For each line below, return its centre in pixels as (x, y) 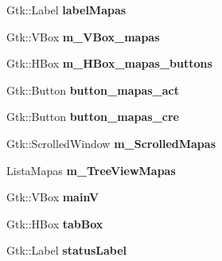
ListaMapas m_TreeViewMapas (91, 170)
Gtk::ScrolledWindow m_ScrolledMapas (111, 143)
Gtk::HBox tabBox (55, 223)
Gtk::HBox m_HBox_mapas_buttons (109, 63)
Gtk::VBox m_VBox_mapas (83, 36)
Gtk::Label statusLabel (67, 250)
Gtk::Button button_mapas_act (93, 90)
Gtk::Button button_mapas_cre (93, 117)
